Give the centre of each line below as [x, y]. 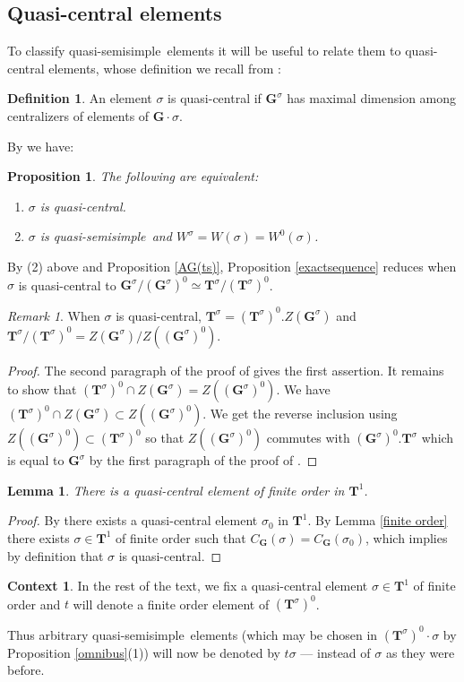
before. [26, 670]
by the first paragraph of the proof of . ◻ [203, 460]
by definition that [56, 555]
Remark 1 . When [54, 315]
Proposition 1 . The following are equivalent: [133, 176]
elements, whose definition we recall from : [165, 68]
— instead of [335, 652]
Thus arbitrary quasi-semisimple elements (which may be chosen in [193, 634]
